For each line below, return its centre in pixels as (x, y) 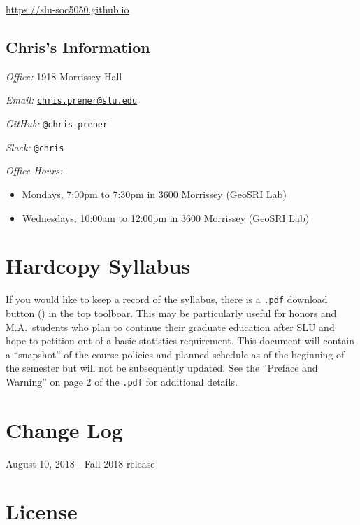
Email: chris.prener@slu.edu (72, 100)
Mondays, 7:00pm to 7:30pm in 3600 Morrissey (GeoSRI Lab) (154, 194)
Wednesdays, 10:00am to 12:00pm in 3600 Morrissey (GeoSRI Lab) (166, 217)
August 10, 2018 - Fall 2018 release (80, 463)
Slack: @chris (35, 147)
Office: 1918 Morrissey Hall (64, 76)
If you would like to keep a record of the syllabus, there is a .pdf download (167, 299)
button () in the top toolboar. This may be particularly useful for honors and (171, 313)
